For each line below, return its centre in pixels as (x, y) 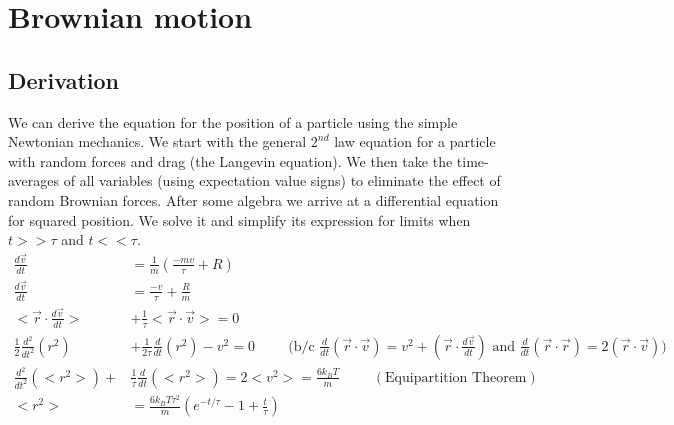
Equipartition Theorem (456, 377)
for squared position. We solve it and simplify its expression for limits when (239, 219)
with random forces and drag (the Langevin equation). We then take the (230, 160)
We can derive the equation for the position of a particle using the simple (233, 121)
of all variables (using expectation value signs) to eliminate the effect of (282, 180)
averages (34, 180)
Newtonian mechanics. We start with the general (157, 141)
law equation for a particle (415, 141)
